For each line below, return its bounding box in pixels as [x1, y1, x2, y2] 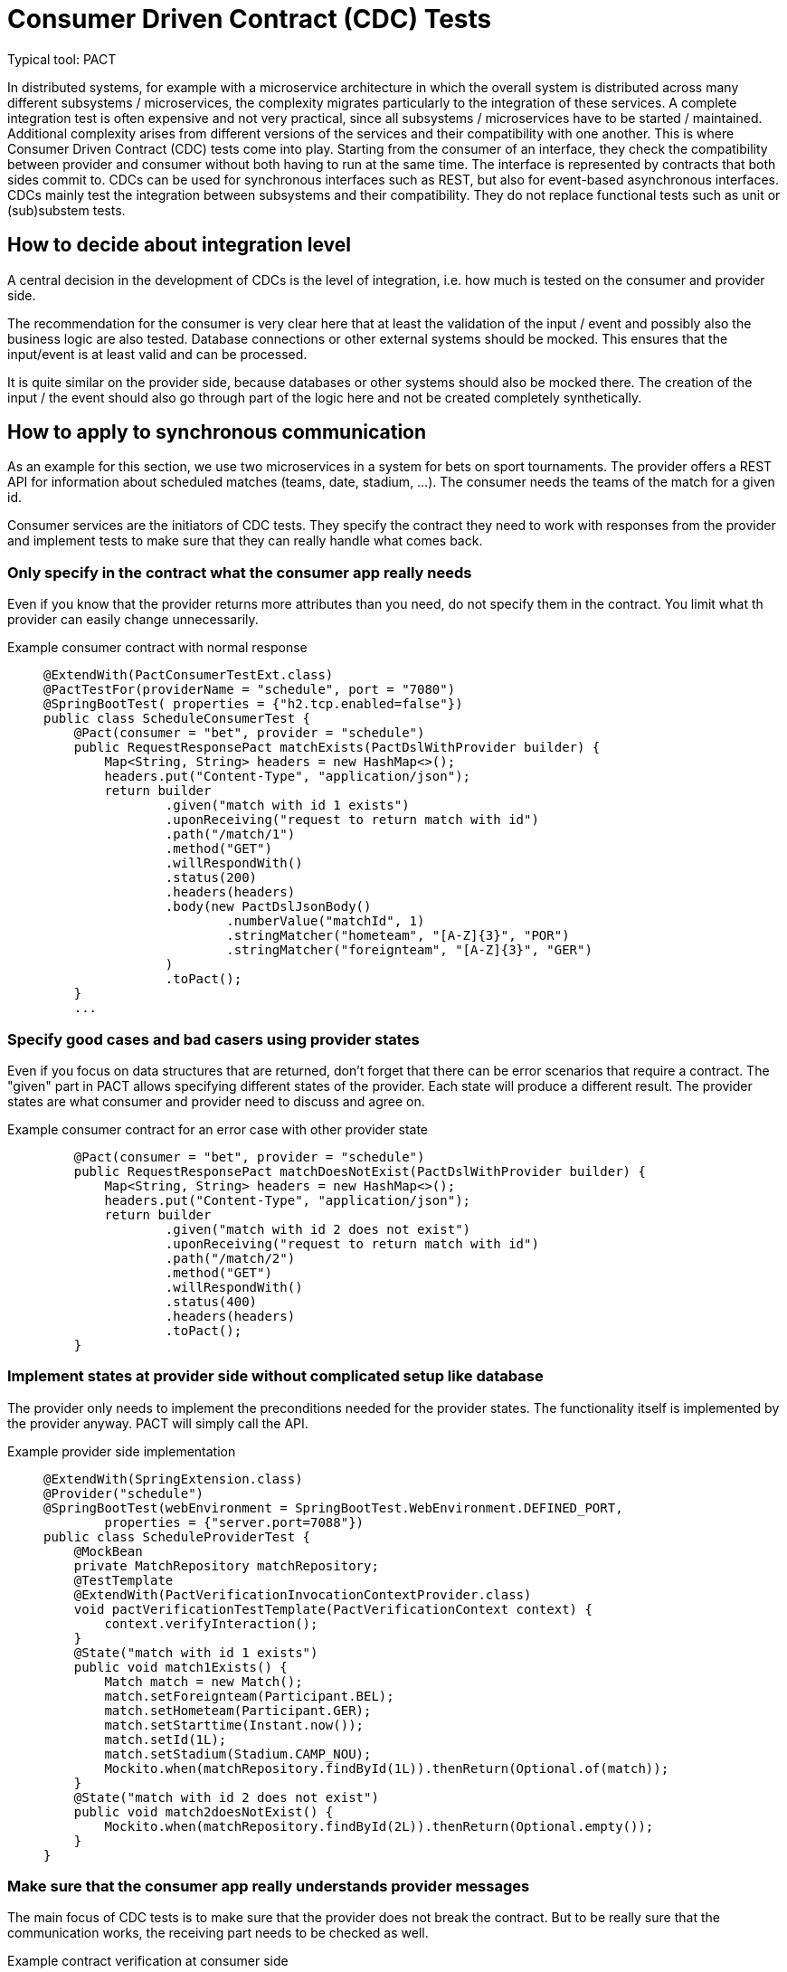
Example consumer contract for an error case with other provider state [7, 1121, 429, 1137]
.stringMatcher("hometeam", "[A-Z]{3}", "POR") [226, 928, 570, 943]
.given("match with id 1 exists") [165, 798, 410, 813]
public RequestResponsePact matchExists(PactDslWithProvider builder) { [73, 740, 601, 755]
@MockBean [73, 1543, 143, 1559]
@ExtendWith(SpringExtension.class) [43, 1471, 303, 1486]
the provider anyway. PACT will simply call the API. [7, 1415, 308, 1431]
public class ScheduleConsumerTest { [43, 711, 311, 726]
